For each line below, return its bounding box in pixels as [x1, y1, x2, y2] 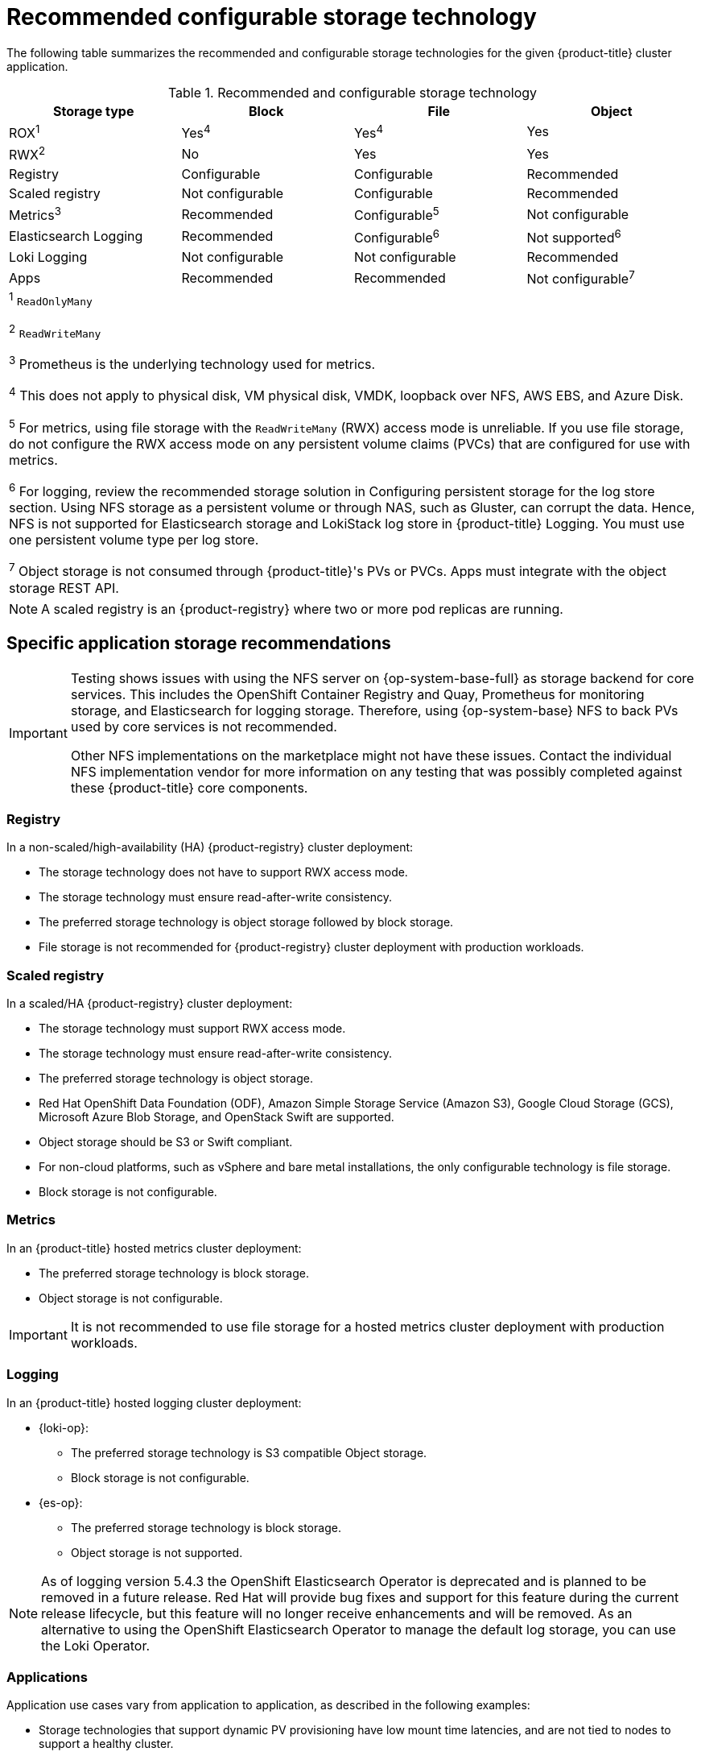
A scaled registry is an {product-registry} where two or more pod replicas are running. [41, 600, 563, 617]
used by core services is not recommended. [70, 718, 337, 735]
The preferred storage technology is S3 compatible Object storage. [71, 1445, 427, 1460]
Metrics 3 [9, 205, 61, 224]
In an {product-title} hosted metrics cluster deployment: [6, 1240, 302, 1255]
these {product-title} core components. [70, 779, 308, 796]
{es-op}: [39, 1495, 83, 1510]
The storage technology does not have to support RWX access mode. [39, 865, 408, 880]
